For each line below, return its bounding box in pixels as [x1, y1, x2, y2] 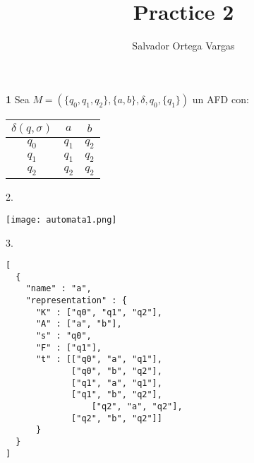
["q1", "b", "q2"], [71, 389, 162, 400]
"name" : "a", [25, 283, 92, 294]
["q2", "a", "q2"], [91, 402, 183, 411]
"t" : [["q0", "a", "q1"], [35, 354, 162, 365]
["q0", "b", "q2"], [71, 366, 162, 377]
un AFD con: [192, 91, 249, 106]
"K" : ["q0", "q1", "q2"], [35, 307, 162, 317]
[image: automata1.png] [6, 214, 117, 225]
